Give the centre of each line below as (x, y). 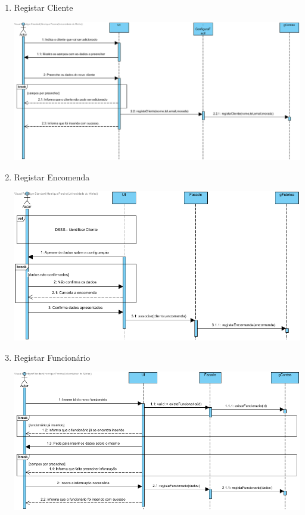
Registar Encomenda (52, 177)
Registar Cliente (43, 7)
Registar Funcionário (52, 357)
